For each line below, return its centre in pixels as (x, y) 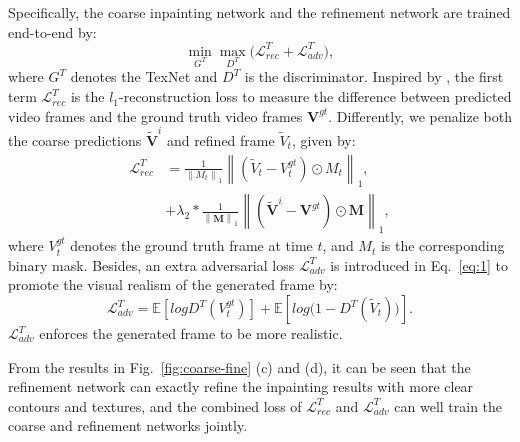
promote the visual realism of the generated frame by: (173, 284)
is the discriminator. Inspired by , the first (374, 76)
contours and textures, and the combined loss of (155, 405)
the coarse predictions (75, 139)
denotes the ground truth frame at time (191, 245)
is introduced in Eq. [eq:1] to (419, 264)
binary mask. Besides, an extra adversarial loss (151, 264)
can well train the (448, 405)
